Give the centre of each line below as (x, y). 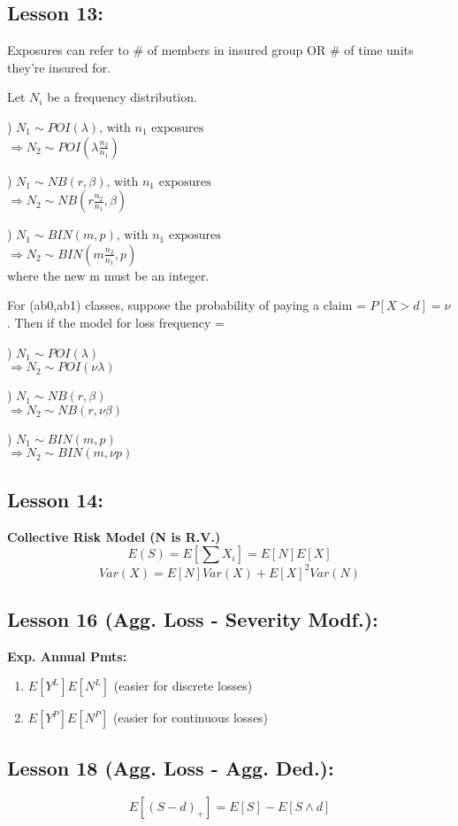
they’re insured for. (59, 67)
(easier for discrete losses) (183, 686)
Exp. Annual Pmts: (67, 656)
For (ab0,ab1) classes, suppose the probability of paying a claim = (187, 305)
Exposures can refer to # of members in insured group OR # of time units (210, 50)
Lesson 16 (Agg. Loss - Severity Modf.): (193, 619)
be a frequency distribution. (122, 97)
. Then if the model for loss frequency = (116, 322)
